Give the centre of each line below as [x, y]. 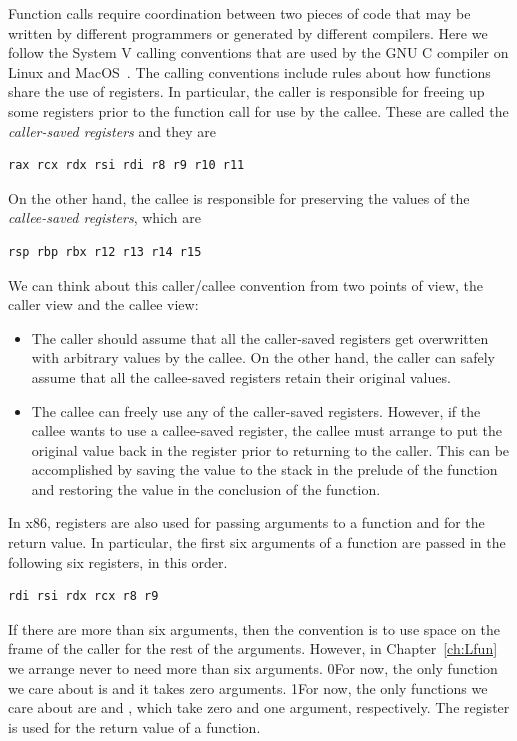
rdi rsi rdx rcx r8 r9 [83, 596]
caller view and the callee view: [103, 304]
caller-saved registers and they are [112, 130]
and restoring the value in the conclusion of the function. [206, 488]
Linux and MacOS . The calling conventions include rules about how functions [249, 71]
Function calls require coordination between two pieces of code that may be [239, 13]
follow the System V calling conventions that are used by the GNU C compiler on [258, 52]
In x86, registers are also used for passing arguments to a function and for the [246, 522]
